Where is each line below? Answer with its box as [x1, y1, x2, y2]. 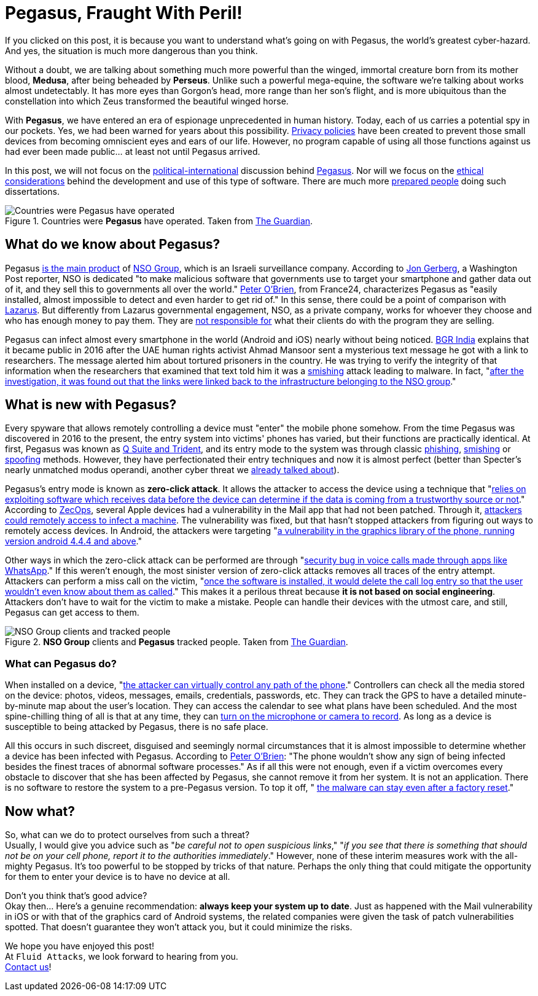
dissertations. [5, 186, 60, 197]
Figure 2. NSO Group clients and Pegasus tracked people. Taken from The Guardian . [5, 637, 348, 648]
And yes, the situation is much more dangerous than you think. [5, 45, 258, 56]
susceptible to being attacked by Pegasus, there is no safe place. [5, 721, 268, 732]
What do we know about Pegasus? [5, 237, 220, 253]
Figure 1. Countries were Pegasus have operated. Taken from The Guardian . [5, 215, 313, 226]
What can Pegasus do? [5, 657, 117, 670]
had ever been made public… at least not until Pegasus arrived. [5, 146, 260, 157]
